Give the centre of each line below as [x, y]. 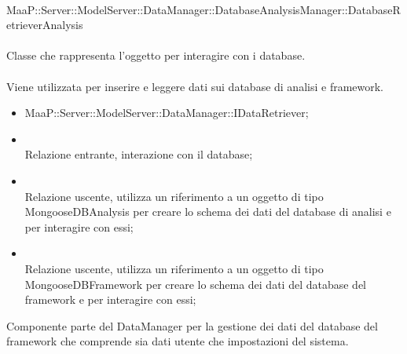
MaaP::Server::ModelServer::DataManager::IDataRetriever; [167, 113]
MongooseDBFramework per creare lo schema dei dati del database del [195, 284]
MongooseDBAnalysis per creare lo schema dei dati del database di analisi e [208, 212]
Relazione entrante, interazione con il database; [139, 154]
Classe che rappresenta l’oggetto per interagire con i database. [156, 55]
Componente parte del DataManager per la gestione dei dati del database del [192, 325]
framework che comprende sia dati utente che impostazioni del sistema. [178, 341]
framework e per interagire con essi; [110, 299]
